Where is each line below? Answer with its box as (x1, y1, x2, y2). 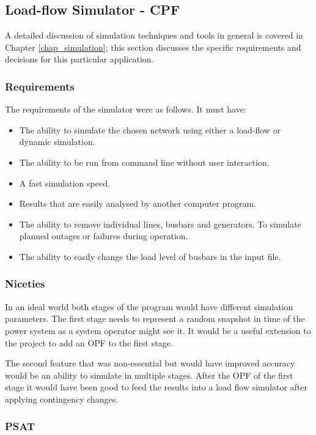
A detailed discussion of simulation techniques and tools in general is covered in (5, 29, 303, 42)
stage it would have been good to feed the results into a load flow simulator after (5, 381, 308, 393)
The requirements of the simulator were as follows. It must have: (5, 103, 246, 116)
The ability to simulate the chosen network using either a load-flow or (19, 123, 281, 136)
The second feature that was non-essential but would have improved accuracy (5, 357, 295, 370)
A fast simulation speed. (19, 176, 110, 189)
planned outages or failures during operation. (19, 229, 188, 242)
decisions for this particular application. (5, 53, 154, 65)
